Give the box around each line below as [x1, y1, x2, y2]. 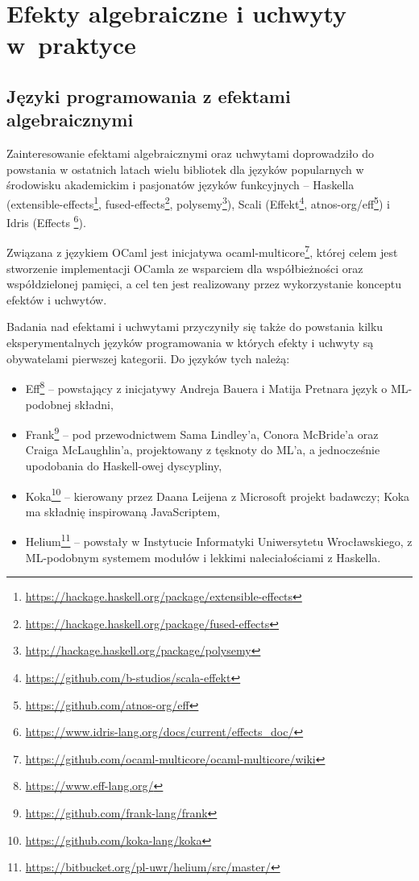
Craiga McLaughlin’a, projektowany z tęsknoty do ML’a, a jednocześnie [25, 441, 380, 458]
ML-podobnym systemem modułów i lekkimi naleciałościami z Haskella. [25, 548, 381, 565]
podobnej [25, 395, 72, 412]
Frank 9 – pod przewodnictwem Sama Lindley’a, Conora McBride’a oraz [25, 424, 379, 442]
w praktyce [6, 28, 136, 61]
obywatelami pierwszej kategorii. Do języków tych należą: [6, 350, 290, 366]
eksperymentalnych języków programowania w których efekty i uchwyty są [6, 334, 374, 351]
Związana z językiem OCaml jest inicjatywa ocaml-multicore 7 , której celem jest [6, 242, 398, 261]
